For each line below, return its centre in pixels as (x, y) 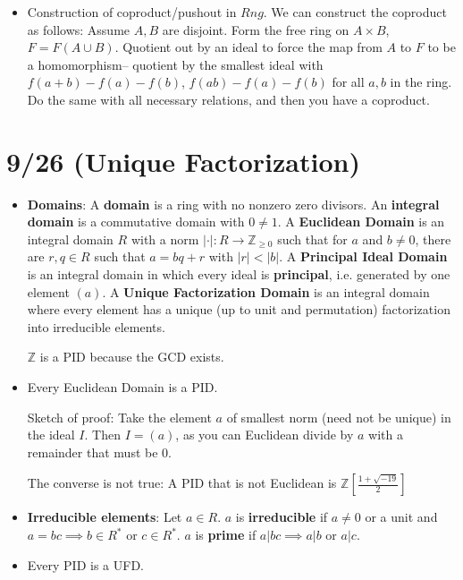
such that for (312, 239)
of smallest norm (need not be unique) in (339, 417)
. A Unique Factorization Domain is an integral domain (266, 291)
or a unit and (401, 517)
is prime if (226, 534)
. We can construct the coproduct (355, 12)
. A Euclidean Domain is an (361, 222)
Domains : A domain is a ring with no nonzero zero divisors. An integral (233, 204)
